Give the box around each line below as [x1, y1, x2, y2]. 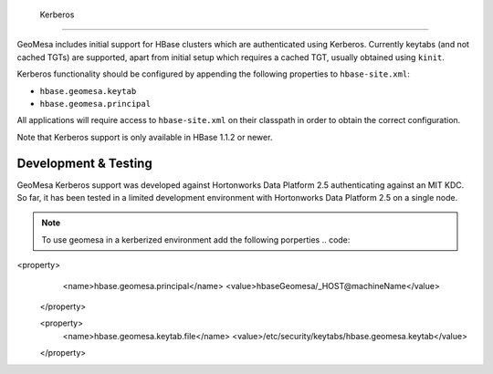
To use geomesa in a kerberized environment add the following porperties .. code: [41, 234, 351, 245]
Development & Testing [16, 155, 152, 171]
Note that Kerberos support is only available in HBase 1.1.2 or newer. [16, 131, 273, 142]
